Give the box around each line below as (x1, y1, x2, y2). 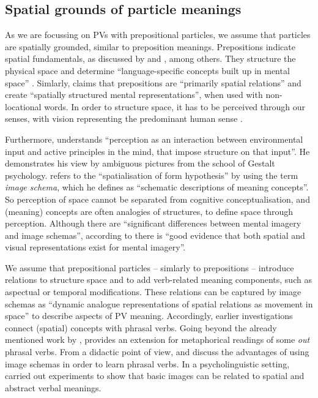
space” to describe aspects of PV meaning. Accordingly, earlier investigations (5, 309, 293, 322)
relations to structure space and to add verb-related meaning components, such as (5, 273, 312, 286)
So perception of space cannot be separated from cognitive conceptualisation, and (5, 192, 310, 205)
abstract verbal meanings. (5, 381, 102, 394)
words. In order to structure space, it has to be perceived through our (44, 100, 306, 113)
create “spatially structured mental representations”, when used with (5, 88, 263, 101)
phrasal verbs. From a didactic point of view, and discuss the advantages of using (5, 345, 309, 358)
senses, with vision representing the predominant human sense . (5, 112, 243, 125)
